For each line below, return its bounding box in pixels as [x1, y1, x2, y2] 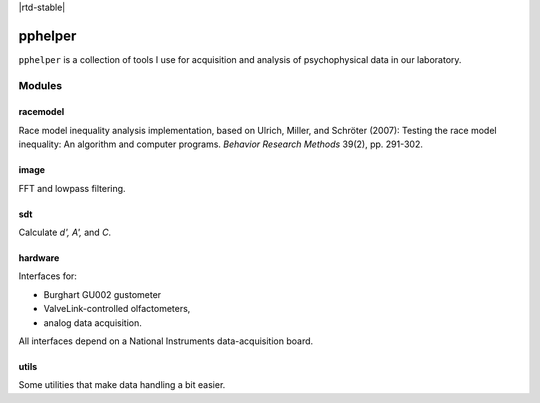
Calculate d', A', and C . [18, 226, 112, 239]
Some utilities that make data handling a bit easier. [18, 379, 226, 391]
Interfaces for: [18, 270, 77, 282]
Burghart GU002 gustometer [43, 288, 162, 300]
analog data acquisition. [43, 316, 142, 329]
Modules [18, 78, 63, 92]
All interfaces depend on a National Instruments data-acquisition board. [18, 335, 314, 347]
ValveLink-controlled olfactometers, [43, 303, 191, 315]
